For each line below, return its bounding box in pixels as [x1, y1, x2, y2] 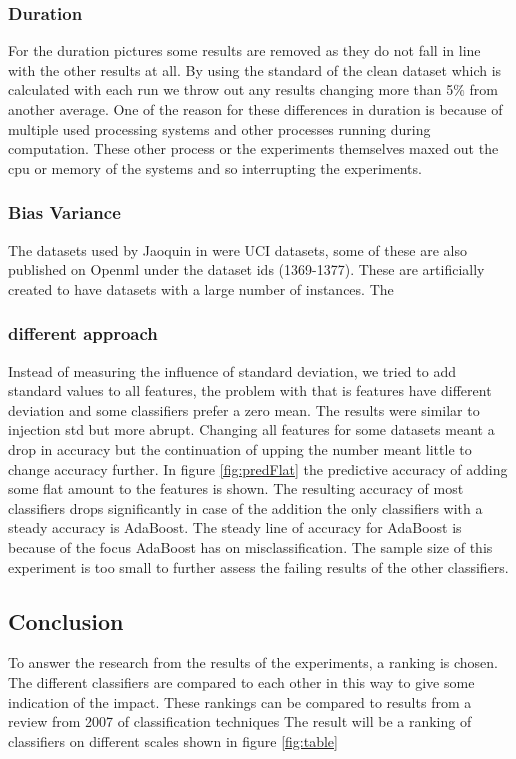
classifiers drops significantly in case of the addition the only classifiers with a [8, 497, 483, 518]
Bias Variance [8, 200, 121, 225]
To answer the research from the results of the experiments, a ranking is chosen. [8, 652, 498, 673]
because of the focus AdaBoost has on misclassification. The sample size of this [8, 536, 493, 557]
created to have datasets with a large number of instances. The [8, 278, 394, 299]
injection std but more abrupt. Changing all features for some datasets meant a [8, 419, 495, 440]
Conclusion [8, 605, 124, 636]
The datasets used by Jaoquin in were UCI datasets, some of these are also [8, 239, 467, 260]
